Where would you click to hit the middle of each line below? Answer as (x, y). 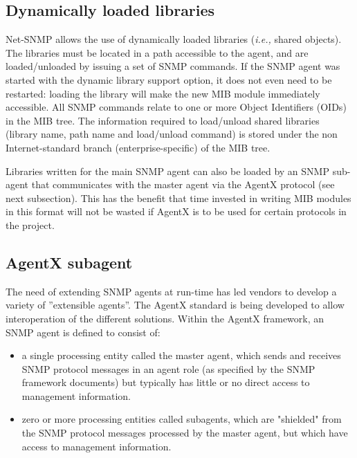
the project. (30, 225)
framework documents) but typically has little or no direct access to (166, 382)
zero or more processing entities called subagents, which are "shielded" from (182, 419)
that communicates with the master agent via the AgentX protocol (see (183, 184)
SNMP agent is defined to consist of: (83, 332)
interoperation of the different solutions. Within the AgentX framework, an (165, 318)
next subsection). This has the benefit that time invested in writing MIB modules (178, 198)
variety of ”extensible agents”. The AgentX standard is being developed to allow (175, 305)
